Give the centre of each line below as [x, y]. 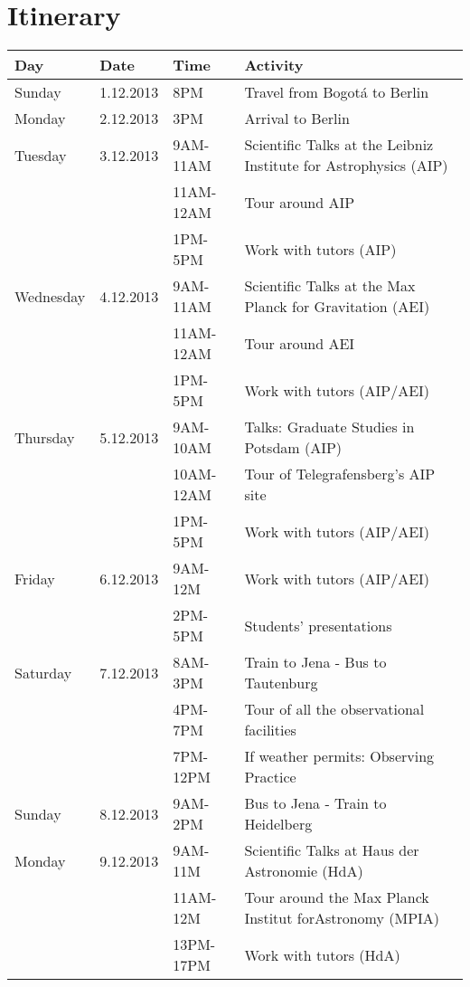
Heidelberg [278, 824]
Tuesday [41, 155]
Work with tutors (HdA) [322, 954]
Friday [35, 578]
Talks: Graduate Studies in [329, 427]
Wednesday [50, 296]
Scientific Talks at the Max [330, 286]
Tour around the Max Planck [337, 897]
